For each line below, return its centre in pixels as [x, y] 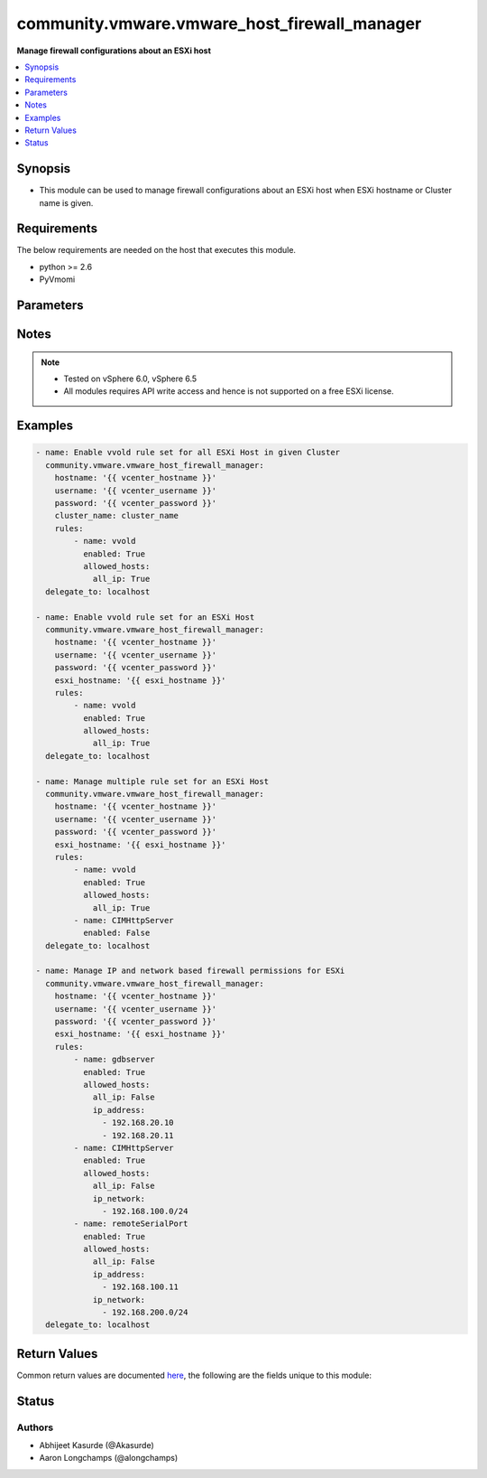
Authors [35, 1427]
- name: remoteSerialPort [131, 1224]
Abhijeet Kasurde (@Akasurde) [96, 1445]
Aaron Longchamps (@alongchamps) [109, 1458]
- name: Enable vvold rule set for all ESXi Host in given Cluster [188, 453]
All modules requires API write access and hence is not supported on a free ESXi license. [229, 391]
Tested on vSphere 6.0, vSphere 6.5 [130, 379]
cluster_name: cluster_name [117, 516]
